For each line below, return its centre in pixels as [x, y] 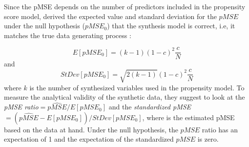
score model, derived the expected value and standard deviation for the [110, 16]
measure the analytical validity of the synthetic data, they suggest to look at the [124, 97]
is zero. [208, 139]
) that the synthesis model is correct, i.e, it [171, 26]
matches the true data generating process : [68, 35]
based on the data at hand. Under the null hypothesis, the [91, 129]
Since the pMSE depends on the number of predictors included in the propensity [125, 6]
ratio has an [220, 129]
